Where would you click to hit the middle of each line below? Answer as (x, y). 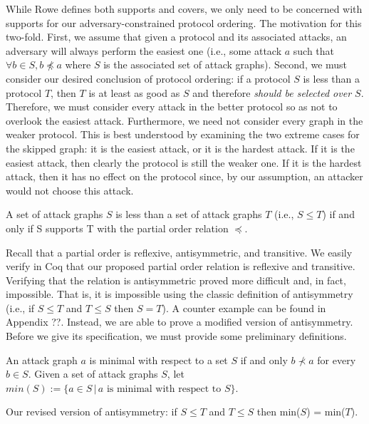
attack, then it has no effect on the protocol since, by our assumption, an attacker (184, 176)
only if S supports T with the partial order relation (117, 228)
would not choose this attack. (70, 190)
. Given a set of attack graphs (93, 374)
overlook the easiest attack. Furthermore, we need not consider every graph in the (184, 120)
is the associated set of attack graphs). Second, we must (225, 64)
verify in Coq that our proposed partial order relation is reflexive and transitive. (181, 266)
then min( (279, 412)
